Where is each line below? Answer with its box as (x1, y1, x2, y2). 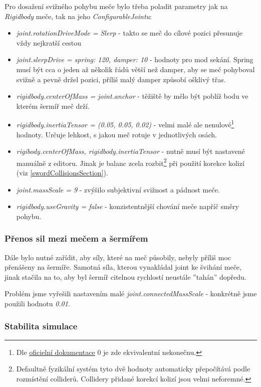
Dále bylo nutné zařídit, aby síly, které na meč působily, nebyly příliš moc (5, 252, 231, 262)
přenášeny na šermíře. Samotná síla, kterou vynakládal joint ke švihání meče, (5, 262, 241, 272)
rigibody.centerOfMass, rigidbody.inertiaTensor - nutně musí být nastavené (16, 146, 245, 156)
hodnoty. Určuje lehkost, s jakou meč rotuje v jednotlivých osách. (16, 129, 217, 139)
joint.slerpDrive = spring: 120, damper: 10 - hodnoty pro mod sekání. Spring (16, 54, 253, 65)
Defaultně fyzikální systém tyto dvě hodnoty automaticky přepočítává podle (16, 363, 250, 374)
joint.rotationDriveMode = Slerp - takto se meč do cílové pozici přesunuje (16, 28, 242, 38)
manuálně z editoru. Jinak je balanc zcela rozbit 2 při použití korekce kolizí (16, 156, 244, 168)
